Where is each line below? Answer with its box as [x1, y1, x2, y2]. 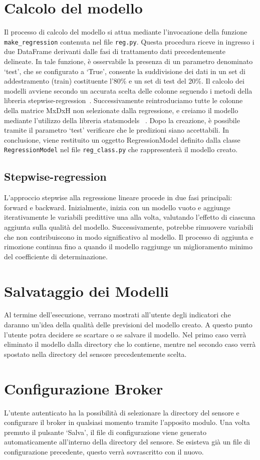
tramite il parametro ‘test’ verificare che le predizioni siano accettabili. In [4, 125, 229, 135]
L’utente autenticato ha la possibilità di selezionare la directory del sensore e [4, 407, 239, 417]
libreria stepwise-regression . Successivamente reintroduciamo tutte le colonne [4, 95, 243, 106]
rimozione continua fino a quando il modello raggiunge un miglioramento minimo [4, 241, 252, 252]
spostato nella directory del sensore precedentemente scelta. [4, 348, 187, 359]
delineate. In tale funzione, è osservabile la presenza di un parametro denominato [4, 56, 253, 66]
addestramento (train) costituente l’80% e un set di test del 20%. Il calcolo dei [4, 76, 244, 86]
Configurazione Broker [4, 378, 163, 398]
